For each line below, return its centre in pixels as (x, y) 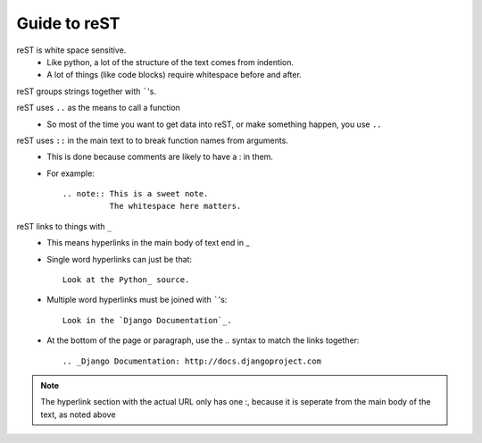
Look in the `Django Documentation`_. (147, 320)
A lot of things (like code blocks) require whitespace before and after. (175, 75)
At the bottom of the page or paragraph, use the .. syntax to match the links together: (203, 340)
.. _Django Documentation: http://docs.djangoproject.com (192, 361)
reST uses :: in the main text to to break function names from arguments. (153, 140)
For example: (71, 173)
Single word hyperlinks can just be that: (119, 259)
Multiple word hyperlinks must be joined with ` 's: (137, 300)
